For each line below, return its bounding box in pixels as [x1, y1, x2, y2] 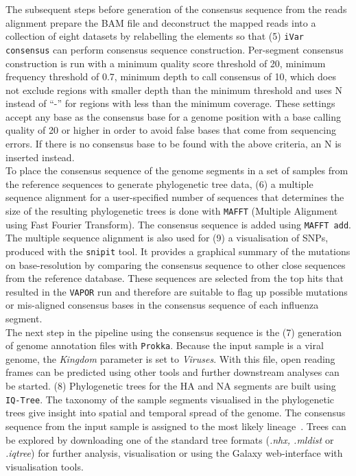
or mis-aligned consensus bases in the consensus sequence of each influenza [5, 298, 319, 312]
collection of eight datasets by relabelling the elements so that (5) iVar [5, 29, 304, 43]
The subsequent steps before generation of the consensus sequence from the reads [5, 2, 347, 16]
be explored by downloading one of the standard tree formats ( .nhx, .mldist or [5, 432, 334, 447]
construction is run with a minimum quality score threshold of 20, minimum [5, 56, 326, 70]
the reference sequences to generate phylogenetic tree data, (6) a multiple [5, 176, 313, 191]
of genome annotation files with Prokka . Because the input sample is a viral [5, 338, 324, 353]
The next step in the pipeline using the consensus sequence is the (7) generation [5, 324, 342, 339]
